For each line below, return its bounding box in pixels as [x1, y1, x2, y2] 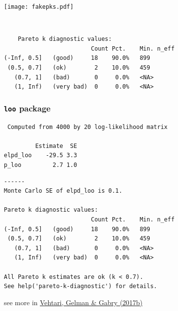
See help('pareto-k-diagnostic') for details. [4, 283, 157, 290]
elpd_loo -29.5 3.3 [4, 152, 77, 159]
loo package [4, 102, 51, 114]
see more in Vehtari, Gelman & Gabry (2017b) [4, 297, 143, 307]
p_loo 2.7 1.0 [4, 161, 77, 168]
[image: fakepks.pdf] [4, 3, 74, 10]
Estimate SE [35, 142, 77, 149]
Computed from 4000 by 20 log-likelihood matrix [7, 123, 168, 130]
